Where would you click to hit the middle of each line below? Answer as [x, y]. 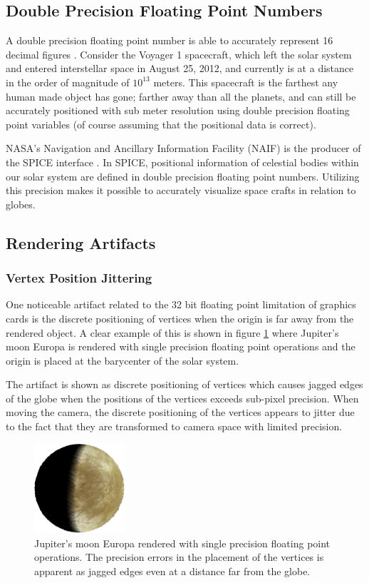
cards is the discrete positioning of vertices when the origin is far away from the [180, 318]
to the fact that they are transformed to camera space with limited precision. [174, 426]
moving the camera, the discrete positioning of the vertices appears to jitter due [180, 412]
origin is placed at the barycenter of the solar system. [123, 360]
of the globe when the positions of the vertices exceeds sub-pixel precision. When [182, 398]
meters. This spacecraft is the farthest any [246, 82]
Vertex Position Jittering [79, 278]
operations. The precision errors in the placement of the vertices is [179, 557]
